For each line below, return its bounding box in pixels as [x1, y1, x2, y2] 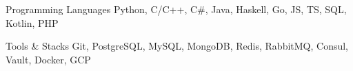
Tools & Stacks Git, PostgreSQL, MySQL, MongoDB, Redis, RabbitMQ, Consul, [6, 39, 349, 53]
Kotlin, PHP [6, 15, 59, 30]
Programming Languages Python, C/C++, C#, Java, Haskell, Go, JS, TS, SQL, [6, 2, 347, 16]
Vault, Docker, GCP [6, 52, 91, 66]
